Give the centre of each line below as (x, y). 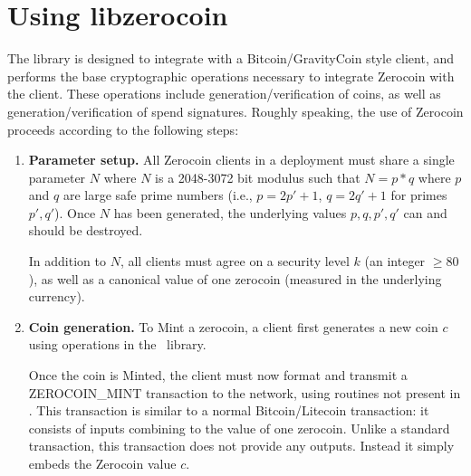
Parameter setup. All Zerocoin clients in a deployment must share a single (241, 160)
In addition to (67, 261)
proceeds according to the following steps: (123, 129)
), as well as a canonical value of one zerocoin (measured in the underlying (235, 278)
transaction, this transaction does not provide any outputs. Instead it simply (241, 446)
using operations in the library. (117, 344)
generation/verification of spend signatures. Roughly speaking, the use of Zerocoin (235, 111)
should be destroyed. (86, 230)
